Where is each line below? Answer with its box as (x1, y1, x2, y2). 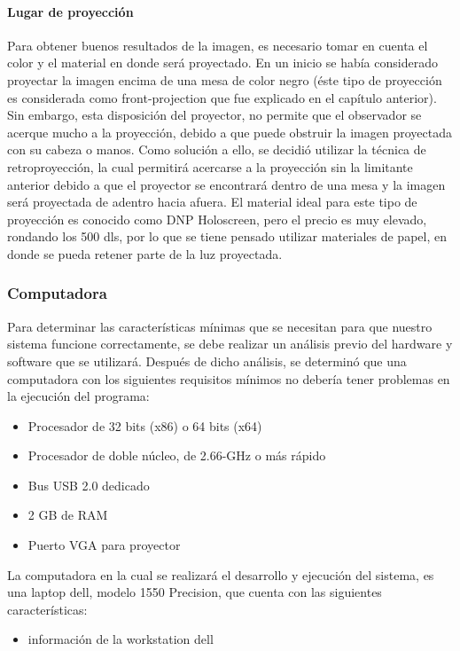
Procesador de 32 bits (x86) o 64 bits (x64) (27, 416, 262, 435)
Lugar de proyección (7, 2, 134, 20)
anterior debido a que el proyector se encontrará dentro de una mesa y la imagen (7, 175, 446, 193)
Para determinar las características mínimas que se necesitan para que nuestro (7, 317, 433, 335)
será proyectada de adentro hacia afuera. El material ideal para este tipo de (7, 192, 417, 211)
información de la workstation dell (27, 630, 214, 648)
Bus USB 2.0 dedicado (27, 475, 150, 494)
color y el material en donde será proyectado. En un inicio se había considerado (7, 53, 438, 72)
